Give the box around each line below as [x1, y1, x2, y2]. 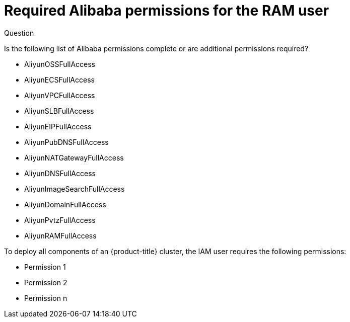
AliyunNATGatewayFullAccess [24, 153, 124, 162]
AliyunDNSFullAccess [24, 169, 96, 178]
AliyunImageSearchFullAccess [24, 184, 125, 193]
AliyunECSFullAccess [24, 75, 95, 84]
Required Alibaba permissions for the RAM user [4, 2, 329, 19]
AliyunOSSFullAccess [24, 59, 95, 68]
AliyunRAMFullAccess [24, 231, 97, 240]
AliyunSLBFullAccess [24, 106, 94, 115]
